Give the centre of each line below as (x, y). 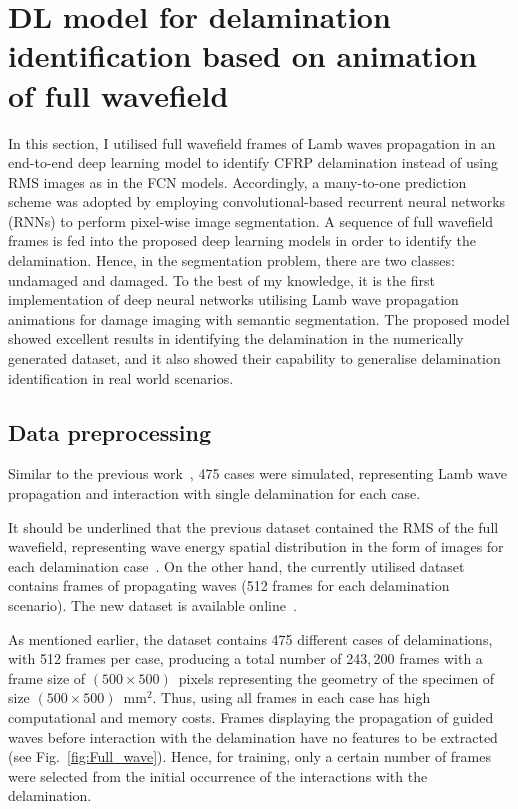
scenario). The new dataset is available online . (152, 604)
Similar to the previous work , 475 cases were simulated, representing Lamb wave (257, 473)
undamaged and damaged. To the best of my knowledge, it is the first (221, 279)
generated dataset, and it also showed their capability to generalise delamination (254, 358)
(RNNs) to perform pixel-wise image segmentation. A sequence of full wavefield (251, 220)
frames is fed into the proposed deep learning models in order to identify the (242, 240)
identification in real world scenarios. (121, 377)
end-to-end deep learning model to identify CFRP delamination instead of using (253, 162)
